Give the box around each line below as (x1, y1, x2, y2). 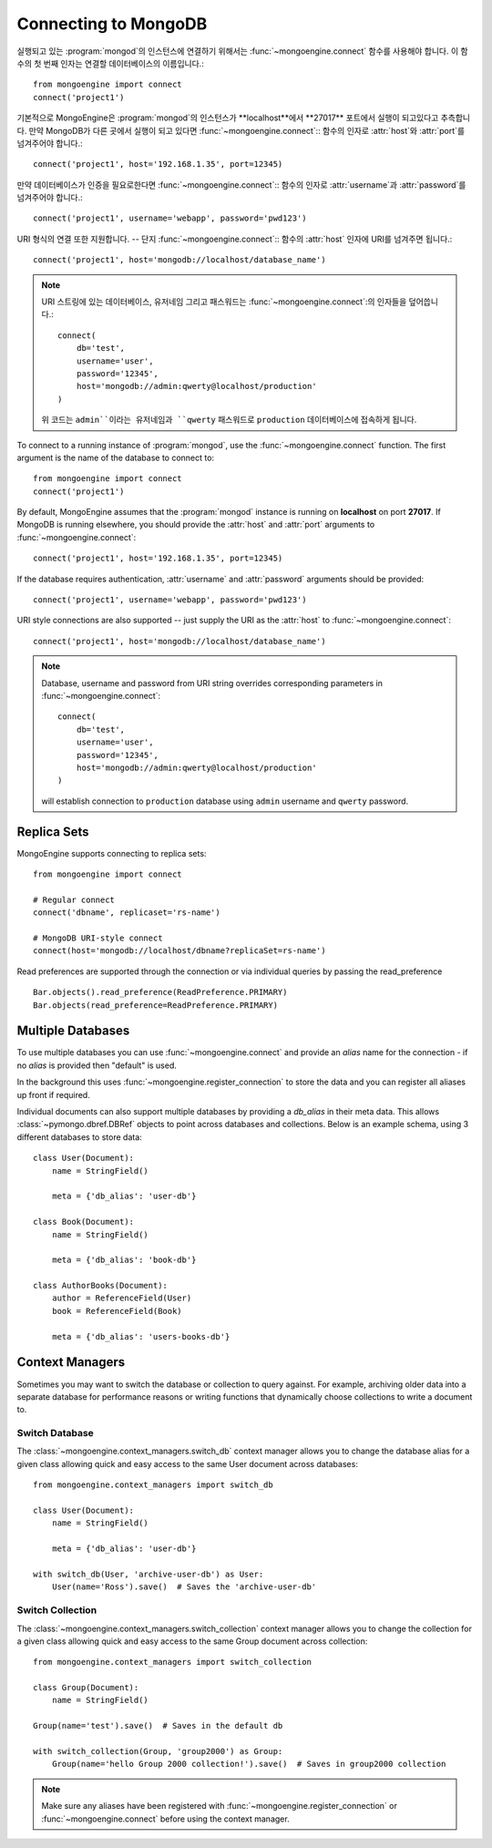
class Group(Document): (33, 1682, 139, 1693)
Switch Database (16, 1427, 95, 1440)
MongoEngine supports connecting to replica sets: (16, 847, 207, 858)
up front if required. (16, 1089, 90, 1100)
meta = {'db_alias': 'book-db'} (51, 1255, 197, 1266)
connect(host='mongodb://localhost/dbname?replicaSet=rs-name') (33, 946, 327, 956)
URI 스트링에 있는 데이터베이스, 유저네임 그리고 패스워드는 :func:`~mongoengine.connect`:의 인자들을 (41, 296, 407, 307)
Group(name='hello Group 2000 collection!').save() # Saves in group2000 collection (51, 1759, 446, 1770)
